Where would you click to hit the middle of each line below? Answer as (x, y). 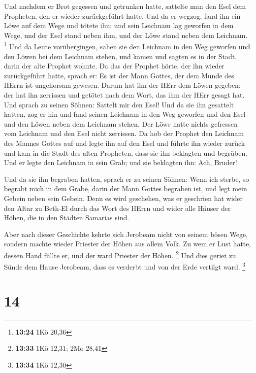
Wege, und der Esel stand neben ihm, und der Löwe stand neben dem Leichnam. (126, 35)
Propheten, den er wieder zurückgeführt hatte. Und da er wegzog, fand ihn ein (122, 16)
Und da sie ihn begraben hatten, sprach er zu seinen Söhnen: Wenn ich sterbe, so (127, 179)
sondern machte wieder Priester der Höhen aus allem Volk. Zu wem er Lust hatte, (128, 244)
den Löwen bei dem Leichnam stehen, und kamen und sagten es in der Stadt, (121, 56)
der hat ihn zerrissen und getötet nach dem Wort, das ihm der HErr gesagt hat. (124, 95)
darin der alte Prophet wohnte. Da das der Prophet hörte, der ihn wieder (114, 66)
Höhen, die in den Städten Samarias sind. (67, 218)
